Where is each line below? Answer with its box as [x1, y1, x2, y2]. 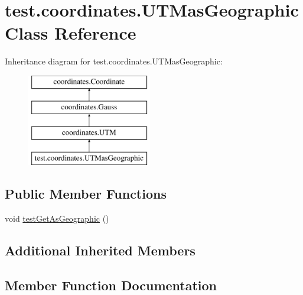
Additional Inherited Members [5, 241, 196, 259]
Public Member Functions [5, 184, 167, 203]
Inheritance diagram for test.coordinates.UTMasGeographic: [5, 55, 223, 67]
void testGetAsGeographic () [5, 212, 109, 224]
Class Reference [5, 21, 136, 45]
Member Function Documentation [5, 275, 217, 294]
